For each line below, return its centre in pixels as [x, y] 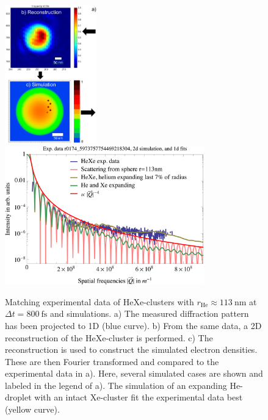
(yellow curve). [32, 409]
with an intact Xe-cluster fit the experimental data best [139, 397]
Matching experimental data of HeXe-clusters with [100, 301]
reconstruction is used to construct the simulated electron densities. [131, 349]
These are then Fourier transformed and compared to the [112, 361]
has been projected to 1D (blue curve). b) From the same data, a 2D [133, 325]
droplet [18, 397]
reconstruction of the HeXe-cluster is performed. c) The [109, 337]
